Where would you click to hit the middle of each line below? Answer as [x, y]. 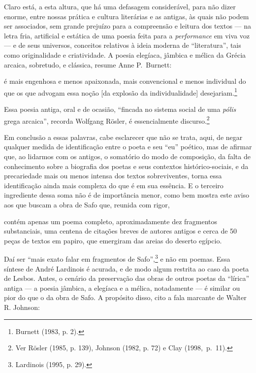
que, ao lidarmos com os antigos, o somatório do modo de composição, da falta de [127, 156]
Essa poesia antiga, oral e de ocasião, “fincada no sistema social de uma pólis [120, 109]
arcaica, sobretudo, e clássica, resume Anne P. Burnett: [88, 64]
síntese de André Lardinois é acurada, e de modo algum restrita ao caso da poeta [127, 268]
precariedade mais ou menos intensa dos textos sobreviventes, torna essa [113, 176]
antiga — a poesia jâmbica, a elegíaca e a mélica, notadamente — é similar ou [122, 288]
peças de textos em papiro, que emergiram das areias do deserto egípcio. [113, 240]
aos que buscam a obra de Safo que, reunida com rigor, [87, 204]
